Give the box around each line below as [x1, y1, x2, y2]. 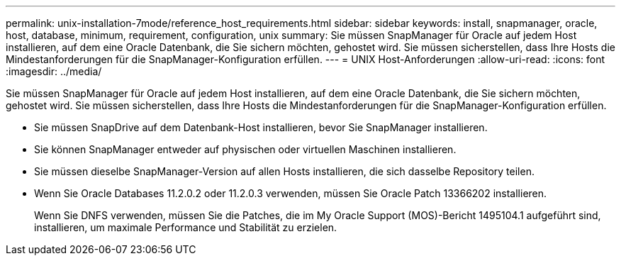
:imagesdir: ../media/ [6, 65, 102, 77]
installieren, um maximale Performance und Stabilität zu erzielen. [34, 221, 337, 233]
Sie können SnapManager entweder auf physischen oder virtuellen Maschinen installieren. [34, 143, 457, 155]
